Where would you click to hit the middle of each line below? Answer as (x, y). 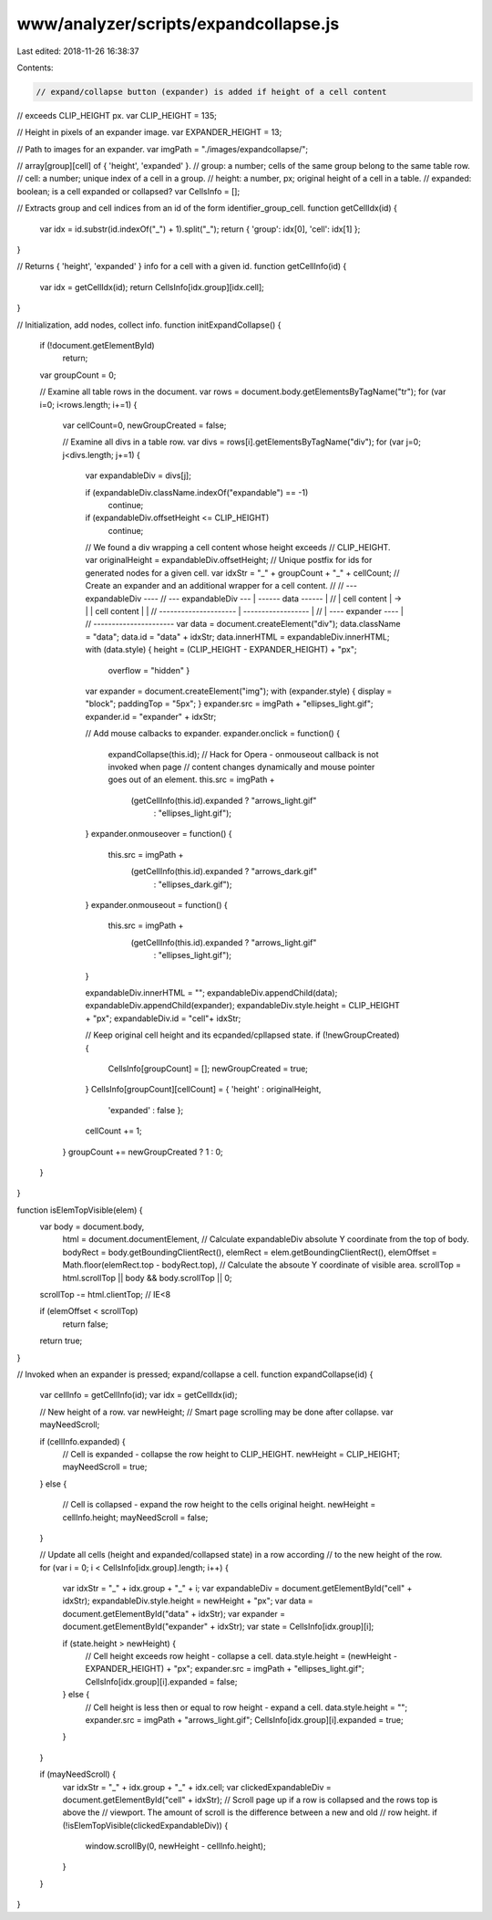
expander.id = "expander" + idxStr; (151, 716)
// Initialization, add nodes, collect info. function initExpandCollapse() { (149, 325)
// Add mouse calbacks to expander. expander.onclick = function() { (213, 734)
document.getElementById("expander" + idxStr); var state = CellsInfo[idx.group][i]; (218, 1627)
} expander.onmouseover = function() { (159, 834)
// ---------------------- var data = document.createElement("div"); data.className (243, 624)
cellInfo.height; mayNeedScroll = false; (135, 1517)
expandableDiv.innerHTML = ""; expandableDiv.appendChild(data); (211, 993)
